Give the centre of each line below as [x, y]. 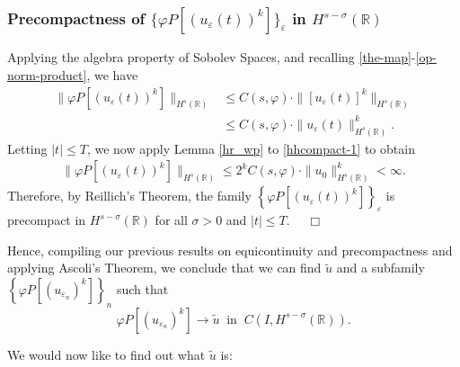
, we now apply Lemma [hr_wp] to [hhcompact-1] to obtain [251, 148]
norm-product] [47, 74]
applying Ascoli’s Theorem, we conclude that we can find [164, 268]
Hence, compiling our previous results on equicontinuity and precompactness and [230, 250]
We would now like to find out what [106, 354]
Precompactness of [76, 18]
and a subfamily [380, 268]
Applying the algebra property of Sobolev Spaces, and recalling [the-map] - [212, 57]
